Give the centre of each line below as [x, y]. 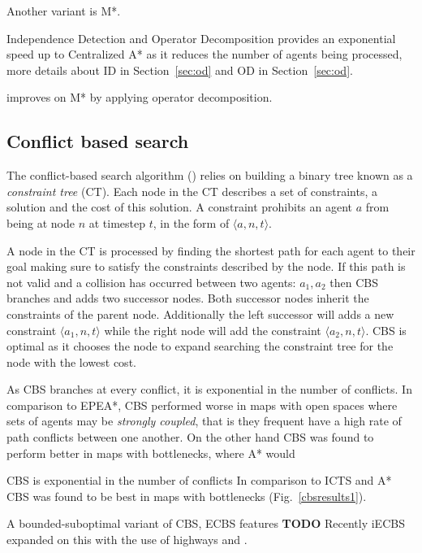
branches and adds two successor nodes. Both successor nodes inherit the [188, 298]
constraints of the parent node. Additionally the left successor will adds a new [200, 314]
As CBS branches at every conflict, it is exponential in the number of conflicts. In [209, 389]
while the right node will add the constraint [213, 330]
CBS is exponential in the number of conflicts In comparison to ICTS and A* [199, 480]
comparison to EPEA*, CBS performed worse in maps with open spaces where [202, 405]
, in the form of [191, 222]
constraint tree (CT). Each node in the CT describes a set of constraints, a [192, 191]
